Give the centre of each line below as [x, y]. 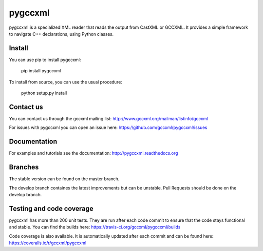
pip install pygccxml [41, 71]
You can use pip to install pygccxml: [45, 60]
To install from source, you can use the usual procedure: [66, 82]
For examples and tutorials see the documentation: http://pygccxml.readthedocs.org [94, 153]
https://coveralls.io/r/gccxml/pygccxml [48, 243]
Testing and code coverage [51, 208]
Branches [24, 167]
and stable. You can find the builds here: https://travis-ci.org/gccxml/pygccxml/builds [95, 227]
